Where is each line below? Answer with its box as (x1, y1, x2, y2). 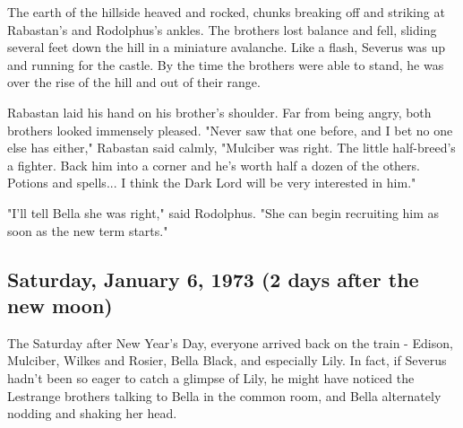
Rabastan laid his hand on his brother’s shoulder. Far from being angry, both (7, 102, 432, 121)
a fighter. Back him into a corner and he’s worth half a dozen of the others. (7, 155, 420, 174)
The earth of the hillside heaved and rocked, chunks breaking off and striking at (7, 3, 445, 21)
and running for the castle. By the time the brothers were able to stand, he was (7, 55, 444, 74)
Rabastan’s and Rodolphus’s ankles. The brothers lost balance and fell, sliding (7, 20, 437, 39)
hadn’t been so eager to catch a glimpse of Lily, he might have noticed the (7, 368, 415, 387)
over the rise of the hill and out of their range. (7, 73, 261, 92)
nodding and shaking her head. (7, 404, 177, 423)
